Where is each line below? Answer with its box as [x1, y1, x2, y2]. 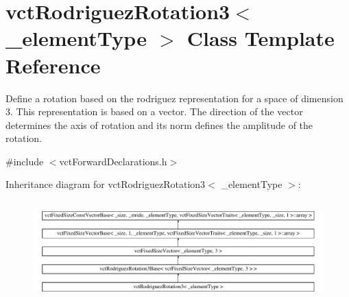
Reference [5, 51, 101, 79]
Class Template [186, 24, 335, 52]
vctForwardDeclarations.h [59, 154, 167, 168]
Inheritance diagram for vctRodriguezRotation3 [5, 177, 206, 191]
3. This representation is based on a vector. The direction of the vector [5, 104, 303, 119]
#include [5, 154, 44, 168]
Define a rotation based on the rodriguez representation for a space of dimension [5, 91, 344, 105]
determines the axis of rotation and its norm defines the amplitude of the [5, 117, 313, 132]
